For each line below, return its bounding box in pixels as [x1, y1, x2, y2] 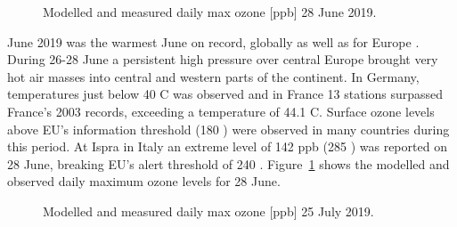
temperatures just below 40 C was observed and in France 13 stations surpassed [7, 85, 444, 103]
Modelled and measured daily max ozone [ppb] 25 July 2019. [43, 201, 374, 220]
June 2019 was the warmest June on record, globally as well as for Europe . [7, 32, 420, 51]
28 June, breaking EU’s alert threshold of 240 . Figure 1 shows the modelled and [7, 154, 450, 173]
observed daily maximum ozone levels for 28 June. [7, 172, 281, 191]
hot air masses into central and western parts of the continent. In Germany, [7, 67, 420, 85]
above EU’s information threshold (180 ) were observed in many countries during [7, 119, 450, 138]
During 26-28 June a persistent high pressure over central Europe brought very [7, 50, 438, 69]
